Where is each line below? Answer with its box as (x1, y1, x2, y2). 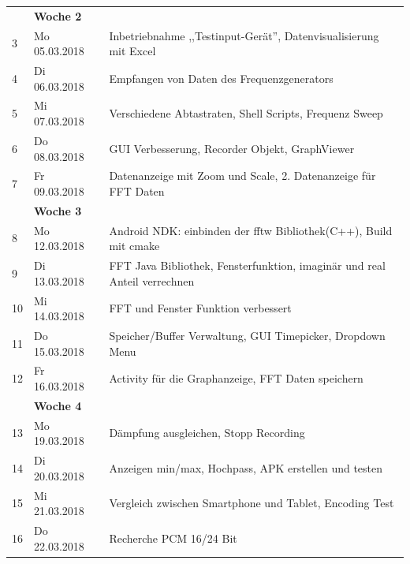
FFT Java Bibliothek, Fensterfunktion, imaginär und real (109, 257, 386, 274)
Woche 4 (34, 397, 82, 413)
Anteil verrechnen (109, 272, 195, 289)
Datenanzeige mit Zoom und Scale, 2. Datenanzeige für (109, 167, 376, 184)
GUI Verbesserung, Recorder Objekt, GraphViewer (109, 140, 355, 156)
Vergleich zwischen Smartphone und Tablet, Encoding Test (109, 495, 394, 511)
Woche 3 (34, 202, 82, 219)
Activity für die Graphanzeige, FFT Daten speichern (109, 370, 363, 387)
